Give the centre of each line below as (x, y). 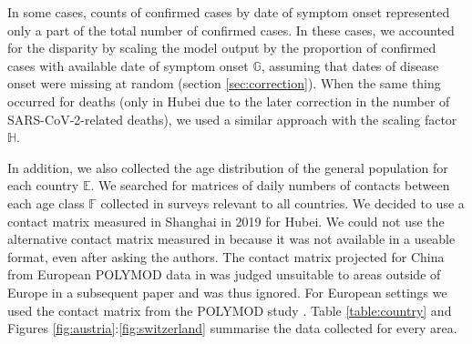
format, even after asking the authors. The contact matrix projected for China (226, 256)
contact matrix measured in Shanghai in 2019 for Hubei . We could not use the (226, 221)
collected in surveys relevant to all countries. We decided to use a (282, 202)
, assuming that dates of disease (350, 65)
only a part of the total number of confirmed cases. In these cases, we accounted (231, 30)
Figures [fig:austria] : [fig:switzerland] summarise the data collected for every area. (232, 328)
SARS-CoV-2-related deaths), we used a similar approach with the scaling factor (232, 119)
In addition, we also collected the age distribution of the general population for (228, 167)
